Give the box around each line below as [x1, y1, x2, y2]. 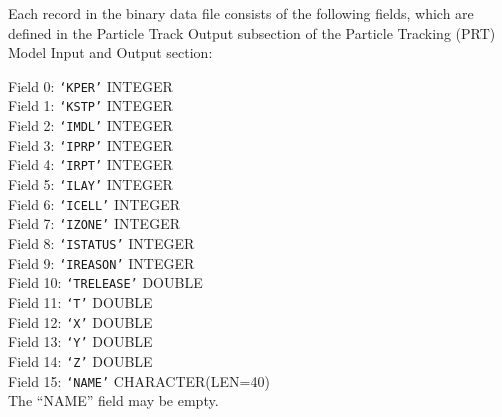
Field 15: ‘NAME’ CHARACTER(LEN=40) [8, 370, 270, 391]
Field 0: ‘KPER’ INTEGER [8, 75, 173, 96]
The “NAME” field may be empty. [8, 390, 219, 411]
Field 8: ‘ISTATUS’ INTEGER [8, 233, 195, 254]
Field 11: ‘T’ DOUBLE [8, 292, 153, 312]
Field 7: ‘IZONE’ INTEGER [8, 213, 180, 234]
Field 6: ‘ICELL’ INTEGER [8, 193, 180, 214]
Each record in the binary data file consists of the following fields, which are [8, 3, 474, 23]
